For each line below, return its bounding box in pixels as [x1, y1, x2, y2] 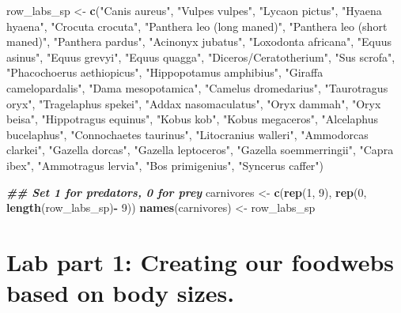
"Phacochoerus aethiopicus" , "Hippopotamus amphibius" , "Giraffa [6, 64, 323, 81]
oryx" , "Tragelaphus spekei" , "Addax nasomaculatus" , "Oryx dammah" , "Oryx [6, 95, 381, 111]
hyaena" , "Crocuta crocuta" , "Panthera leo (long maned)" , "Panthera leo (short [6, 17, 388, 34]
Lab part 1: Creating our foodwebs [6, 245, 395, 277]
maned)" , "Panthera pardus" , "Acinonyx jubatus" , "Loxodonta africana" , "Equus [6, 33, 392, 50]
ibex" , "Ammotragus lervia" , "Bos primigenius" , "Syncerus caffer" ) [6, 156, 324, 173]
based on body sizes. [6, 277, 235, 309]
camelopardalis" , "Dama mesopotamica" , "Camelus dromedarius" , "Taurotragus [6, 79, 388, 96]
